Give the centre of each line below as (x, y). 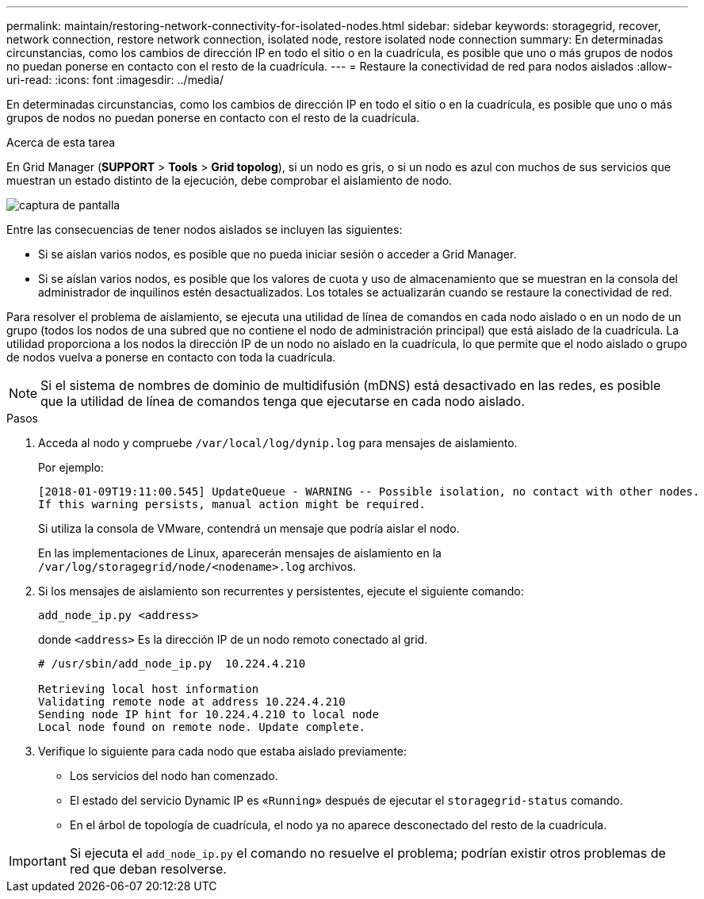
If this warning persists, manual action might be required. (232, 504)
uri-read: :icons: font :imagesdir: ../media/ (115, 80)
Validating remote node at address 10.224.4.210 (192, 702)
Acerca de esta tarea (61, 142)
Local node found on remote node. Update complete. (202, 727)
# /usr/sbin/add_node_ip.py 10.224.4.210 (172, 664)
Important (38, 861)
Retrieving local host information (149, 689)
